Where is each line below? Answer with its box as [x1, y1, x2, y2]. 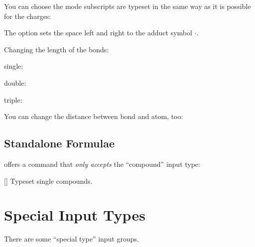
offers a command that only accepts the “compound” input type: [4, 158, 200, 169]
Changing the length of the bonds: [4, 44, 109, 54]
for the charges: [4, 10, 51, 21]
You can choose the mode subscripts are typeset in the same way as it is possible [4, 1, 251, 11]
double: [4, 77, 26, 88]
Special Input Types [4, 205, 145, 225]
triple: [4, 94, 22, 105]
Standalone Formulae [4, 135, 115, 151]
